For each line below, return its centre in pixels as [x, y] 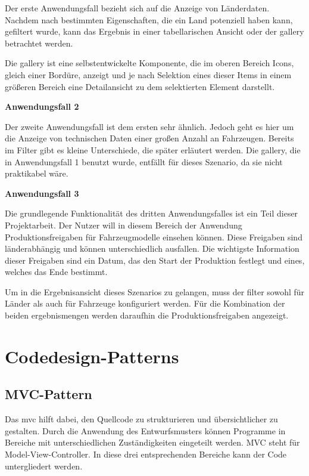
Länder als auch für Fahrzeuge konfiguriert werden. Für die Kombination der [145, 303]
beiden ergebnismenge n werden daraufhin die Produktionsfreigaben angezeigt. [147, 315]
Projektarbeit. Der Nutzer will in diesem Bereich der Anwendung [124, 225]
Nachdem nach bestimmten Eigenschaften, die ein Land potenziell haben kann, [149, 19]
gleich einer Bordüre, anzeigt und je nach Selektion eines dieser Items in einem [148, 74]
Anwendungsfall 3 [42, 193]
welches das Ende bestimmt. [56, 272]
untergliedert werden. [44, 466]
